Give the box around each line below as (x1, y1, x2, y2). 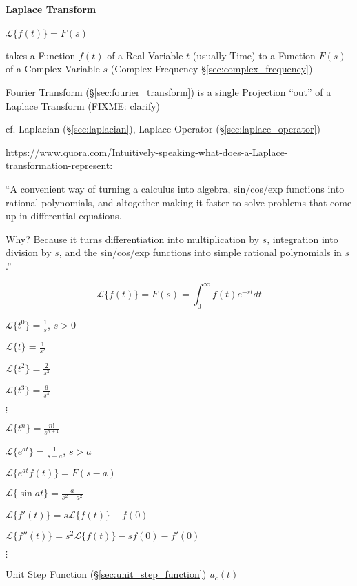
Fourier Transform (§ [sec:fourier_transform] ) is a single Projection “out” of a (6, 84, 331, 99)
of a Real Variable (107, 48, 183, 62)
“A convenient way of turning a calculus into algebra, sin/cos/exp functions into (6, 181, 345, 195)
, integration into (267, 231, 338, 246)
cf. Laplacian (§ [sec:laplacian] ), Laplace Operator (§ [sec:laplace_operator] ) (6, 121, 320, 136)
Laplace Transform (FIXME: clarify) (6, 98, 161, 113)
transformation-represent (6, 158, 110, 173)
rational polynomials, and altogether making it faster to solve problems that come (6, 195, 352, 209)
